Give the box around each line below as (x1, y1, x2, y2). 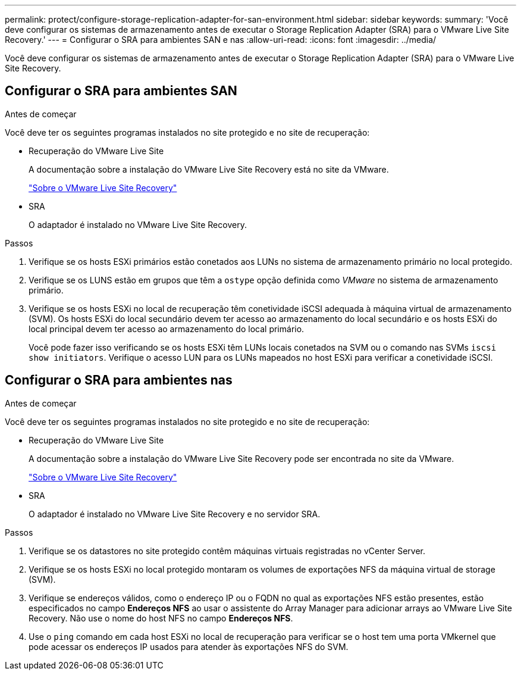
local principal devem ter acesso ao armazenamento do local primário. (29, 323, 305, 334)
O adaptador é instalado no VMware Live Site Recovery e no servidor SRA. (29, 508, 321, 519)
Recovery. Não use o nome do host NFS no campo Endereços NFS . (29, 612, 293, 623)
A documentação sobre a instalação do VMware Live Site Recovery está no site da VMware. (29, 164, 389, 174)
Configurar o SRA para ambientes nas (5, 373, 233, 388)
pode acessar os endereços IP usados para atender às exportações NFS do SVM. (29, 641, 349, 652)
